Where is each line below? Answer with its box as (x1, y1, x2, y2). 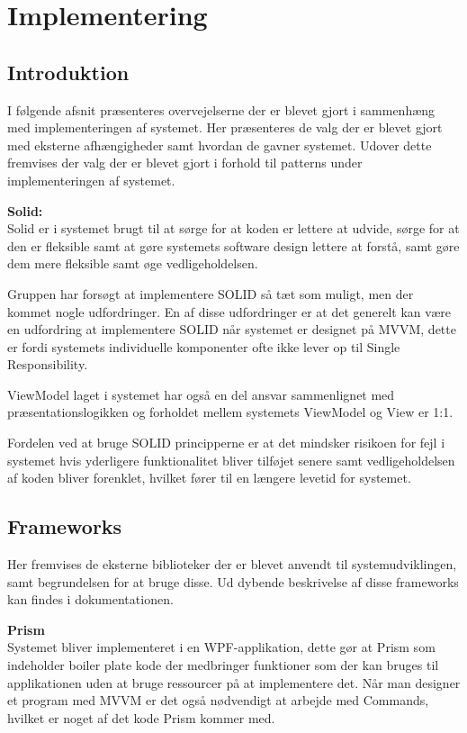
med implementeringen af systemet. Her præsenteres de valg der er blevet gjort (7, 118, 443, 137)
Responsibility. (7, 355, 88, 374)
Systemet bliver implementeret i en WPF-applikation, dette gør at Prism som (7, 638, 436, 656)
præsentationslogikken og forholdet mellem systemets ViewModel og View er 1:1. (7, 403, 454, 421)
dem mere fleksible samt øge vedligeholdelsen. (7, 254, 258, 273)
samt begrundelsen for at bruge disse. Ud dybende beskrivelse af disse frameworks (7, 572, 459, 591)
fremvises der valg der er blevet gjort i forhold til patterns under (7, 153, 363, 172)
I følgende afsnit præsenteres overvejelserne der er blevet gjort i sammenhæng (7, 100, 436, 119)
